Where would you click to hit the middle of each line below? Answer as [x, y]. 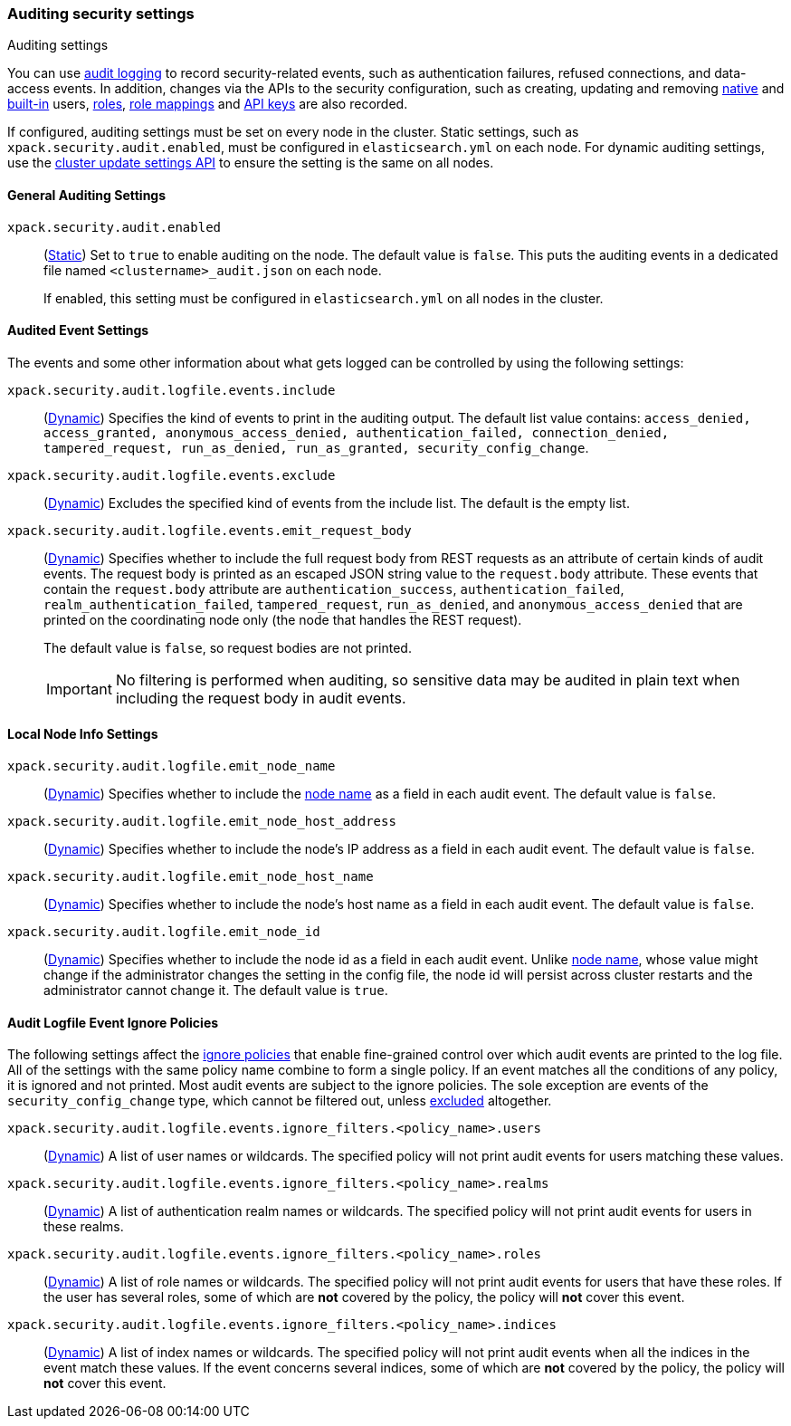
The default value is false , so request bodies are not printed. [228, 647]
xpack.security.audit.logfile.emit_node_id [164, 932]
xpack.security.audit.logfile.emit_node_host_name [191, 877]
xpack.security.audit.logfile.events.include [172, 390]
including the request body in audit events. [261, 698]
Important [79, 689]
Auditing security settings [101, 14]
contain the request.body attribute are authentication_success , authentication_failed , [334, 589]
